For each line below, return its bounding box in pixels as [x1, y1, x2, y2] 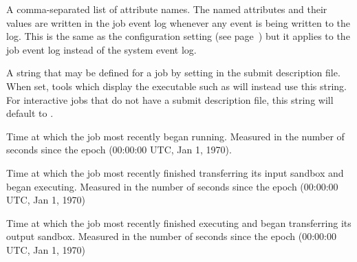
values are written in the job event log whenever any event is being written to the [6, 15, 350, 30]
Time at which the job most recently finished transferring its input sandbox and [6, 165, 344, 179]
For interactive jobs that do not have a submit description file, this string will [6, 92, 334, 107]
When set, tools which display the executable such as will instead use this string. [6, 78, 347, 93]
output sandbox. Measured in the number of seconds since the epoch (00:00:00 [6, 229, 336, 243]
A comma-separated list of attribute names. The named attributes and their [6, 2, 327, 16]
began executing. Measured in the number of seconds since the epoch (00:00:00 [6, 179, 338, 193]
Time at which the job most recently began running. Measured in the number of [6, 129, 345, 143]
